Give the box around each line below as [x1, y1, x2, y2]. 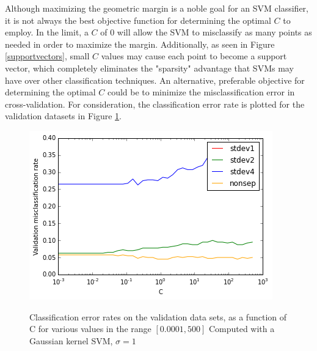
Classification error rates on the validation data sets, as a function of [29, 310, 287, 323]
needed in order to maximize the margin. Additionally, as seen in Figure [5, 37, 275, 50]
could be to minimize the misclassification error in [107, 86, 295, 98]
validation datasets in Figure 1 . [5, 109, 122, 122]
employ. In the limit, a [5, 26, 89, 39]
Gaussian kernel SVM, [29, 334, 113, 347]
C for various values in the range [29, 322, 151, 335]
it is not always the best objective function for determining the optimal [5, 13, 271, 26]
